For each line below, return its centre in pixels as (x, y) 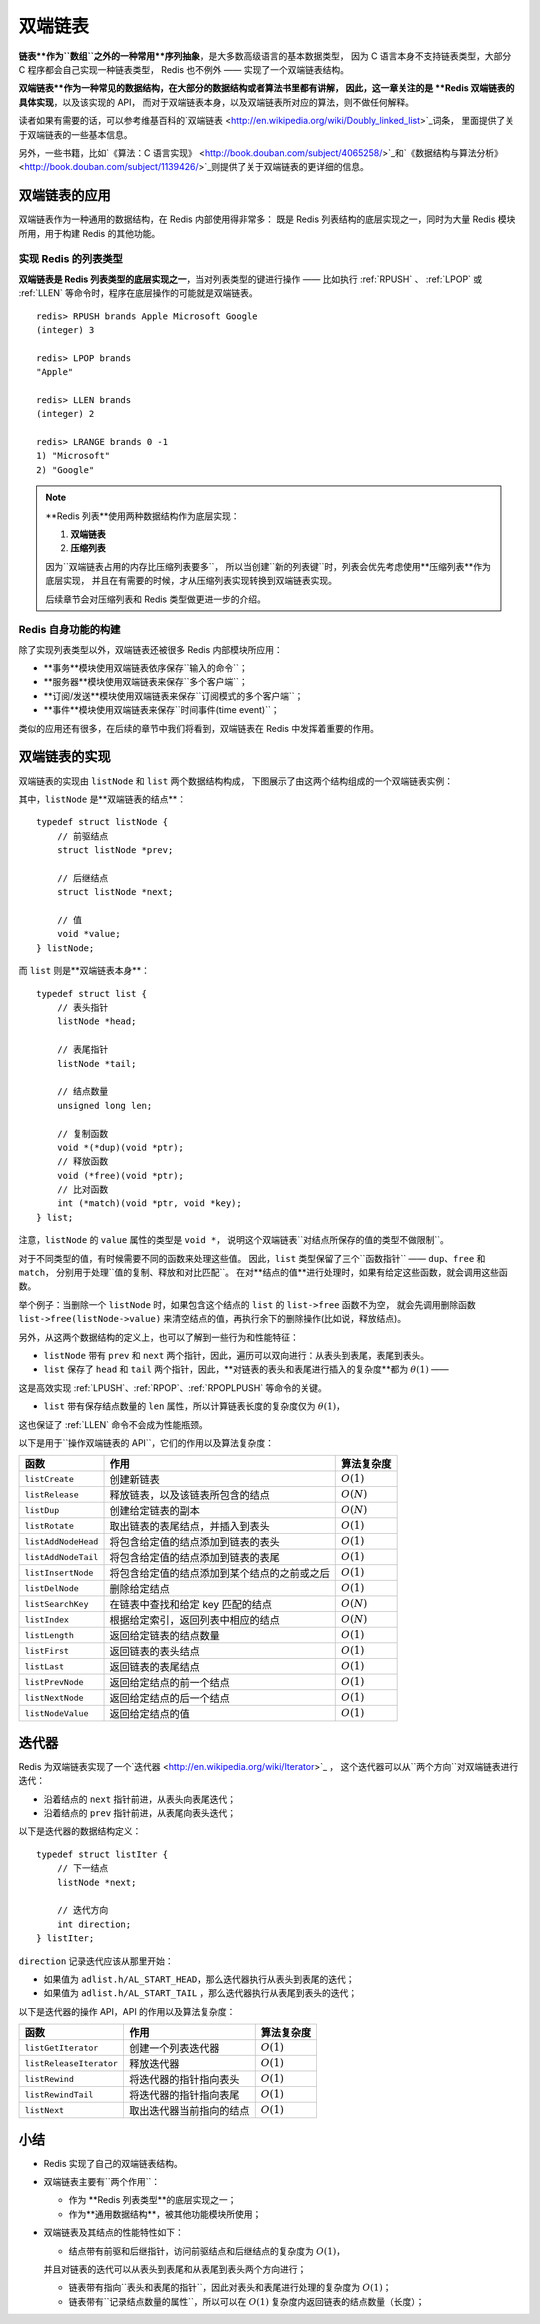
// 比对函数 (82, 1189)
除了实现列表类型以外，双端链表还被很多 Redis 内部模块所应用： (151, 649)
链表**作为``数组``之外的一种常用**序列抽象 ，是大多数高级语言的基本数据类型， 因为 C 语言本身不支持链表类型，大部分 (265, 56)
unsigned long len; (104, 1105)
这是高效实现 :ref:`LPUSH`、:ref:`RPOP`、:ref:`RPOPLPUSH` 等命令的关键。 (172, 1387)
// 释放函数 (82, 1161)
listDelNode (51, 1588)
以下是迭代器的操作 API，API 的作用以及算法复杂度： (127, 2011)
